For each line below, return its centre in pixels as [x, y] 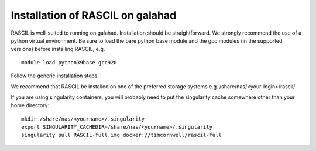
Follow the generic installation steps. [55, 75]
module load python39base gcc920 [69, 62]
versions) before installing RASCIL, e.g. [58, 49]
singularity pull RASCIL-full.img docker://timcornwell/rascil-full [121, 135]
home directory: [30, 105]
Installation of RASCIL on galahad [94, 15]
